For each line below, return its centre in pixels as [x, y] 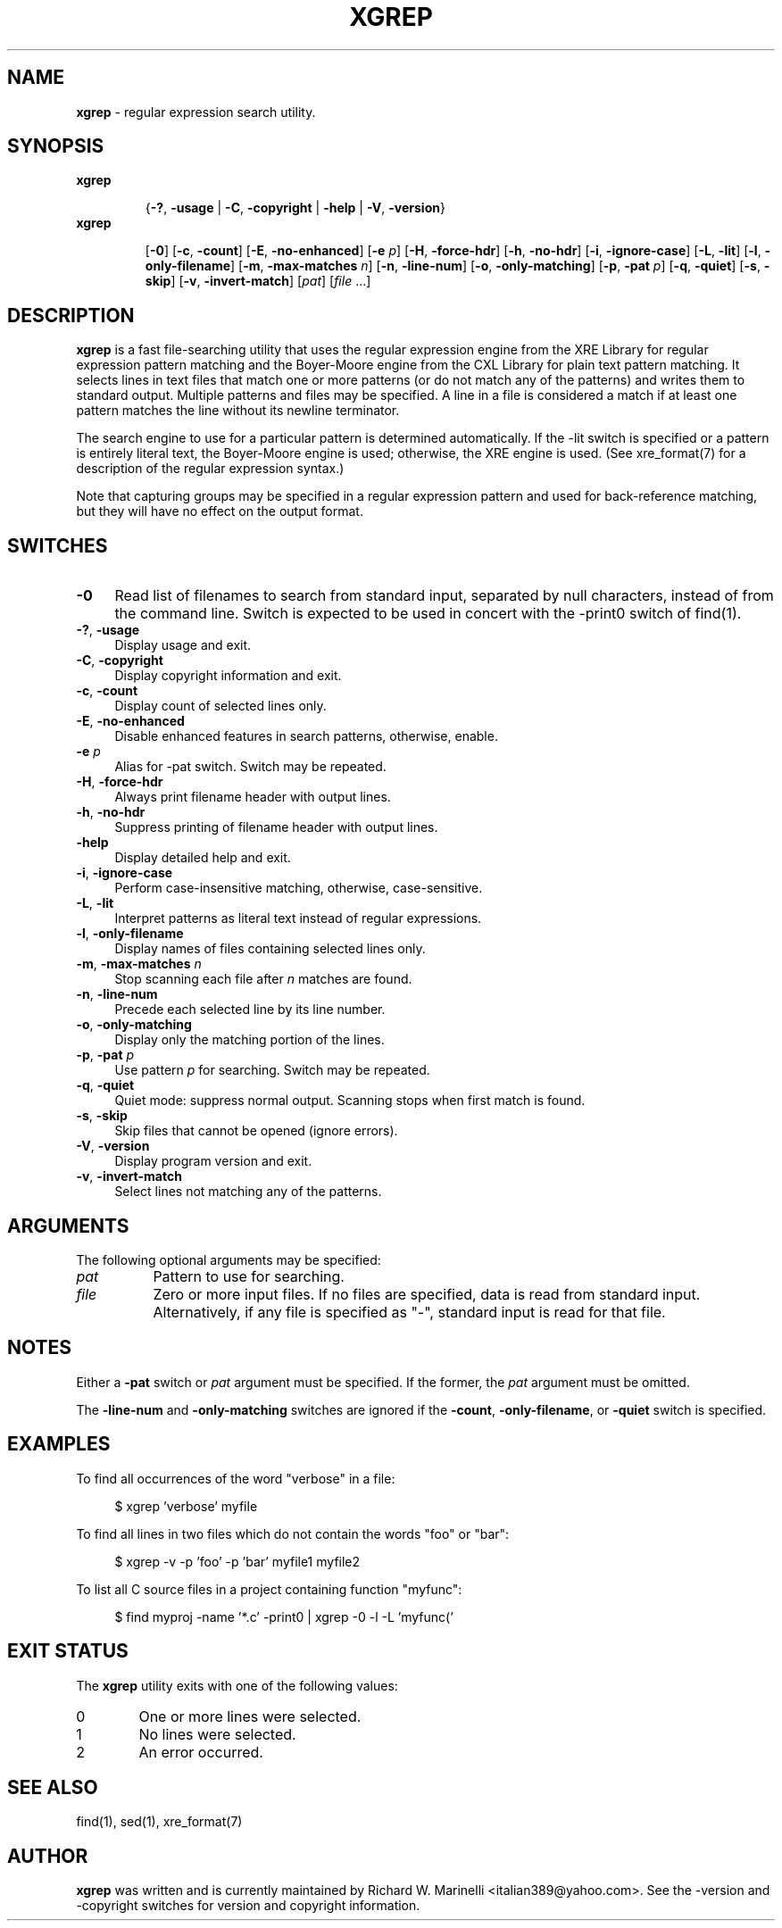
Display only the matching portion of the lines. [250, 1040]
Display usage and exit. [183, 645]
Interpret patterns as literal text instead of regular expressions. [298, 918]
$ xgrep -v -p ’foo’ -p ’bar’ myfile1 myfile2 [237, 1561]
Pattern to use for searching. [249, 1276]
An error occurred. [201, 1752]
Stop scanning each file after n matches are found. [263, 979]
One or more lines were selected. [250, 1716]
